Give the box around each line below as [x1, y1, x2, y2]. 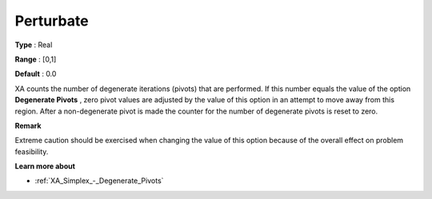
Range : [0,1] [14, 54, 57, 64]
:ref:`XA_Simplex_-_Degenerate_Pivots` [34, 176, 164, 185]
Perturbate [14, 12, 89, 30]
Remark [14, 121, 42, 130]
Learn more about [14, 161, 76, 171]
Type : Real [14, 40, 53, 50]
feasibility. [14, 146, 49, 156]
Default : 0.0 [14, 69, 57, 79]
